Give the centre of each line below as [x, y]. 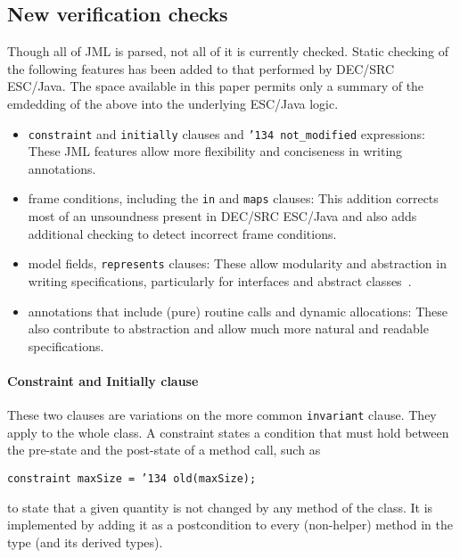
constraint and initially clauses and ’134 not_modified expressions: [227, 133]
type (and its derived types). [85, 542]
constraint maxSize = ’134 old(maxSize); [132, 478]
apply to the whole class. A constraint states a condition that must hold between [228, 432]
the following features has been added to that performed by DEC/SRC [201, 68]
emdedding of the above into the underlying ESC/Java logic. [173, 103]
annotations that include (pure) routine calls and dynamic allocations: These [238, 311]
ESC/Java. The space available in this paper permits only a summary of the [216, 86]
